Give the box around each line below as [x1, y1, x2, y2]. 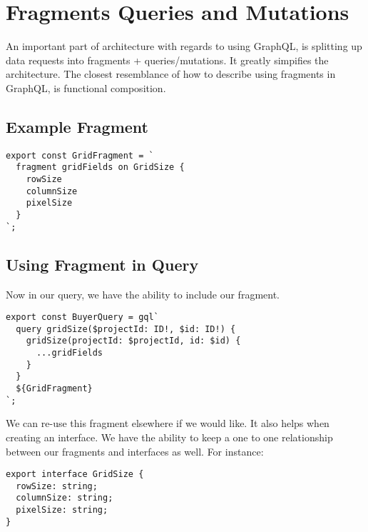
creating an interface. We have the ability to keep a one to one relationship [6, 429, 333, 444]
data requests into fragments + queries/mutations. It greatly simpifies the [6, 52, 329, 67]
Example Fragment [6, 115, 148, 137]
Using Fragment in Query [6, 253, 199, 275]
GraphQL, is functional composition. [6, 80, 166, 95]
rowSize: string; [16, 481, 98, 491]
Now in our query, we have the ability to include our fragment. [6, 286, 280, 301]
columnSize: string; [16, 493, 113, 503]
